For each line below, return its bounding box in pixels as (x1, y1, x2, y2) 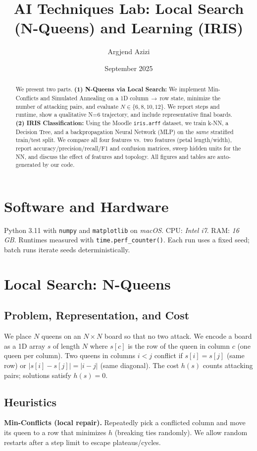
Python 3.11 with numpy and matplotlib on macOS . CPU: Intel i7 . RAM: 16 (4, 225, 239, 235)
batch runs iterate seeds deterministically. (4, 244, 130, 255)
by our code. (42, 160, 75, 169)
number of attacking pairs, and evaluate (15, 102, 119, 110)
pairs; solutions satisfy (4, 370, 71, 380)
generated (15, 160, 41, 169)
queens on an (41, 331, 81, 341)
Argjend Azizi (107, 46, 150, 57)
